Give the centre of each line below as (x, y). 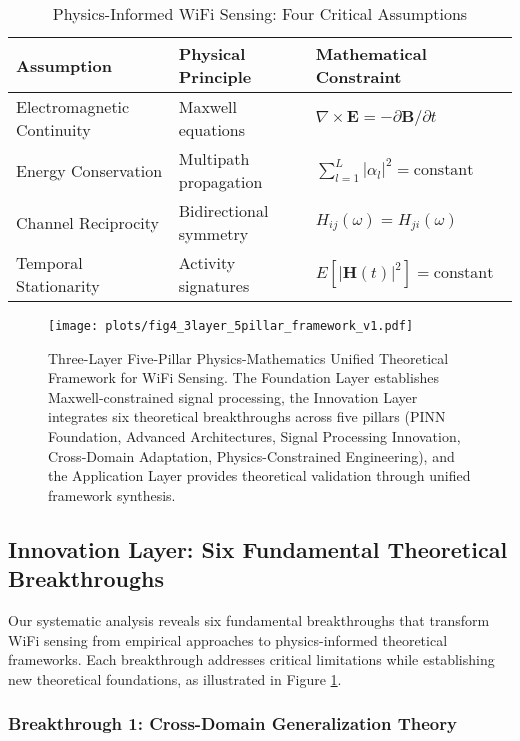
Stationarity (58, 285)
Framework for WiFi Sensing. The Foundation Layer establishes (243, 377)
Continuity (53, 129)
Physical (212, 53)
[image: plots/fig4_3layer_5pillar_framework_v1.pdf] (231, 326)
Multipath (214, 158)
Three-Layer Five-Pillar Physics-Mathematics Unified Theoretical (248, 357)
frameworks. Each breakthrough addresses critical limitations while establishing (251, 659)
